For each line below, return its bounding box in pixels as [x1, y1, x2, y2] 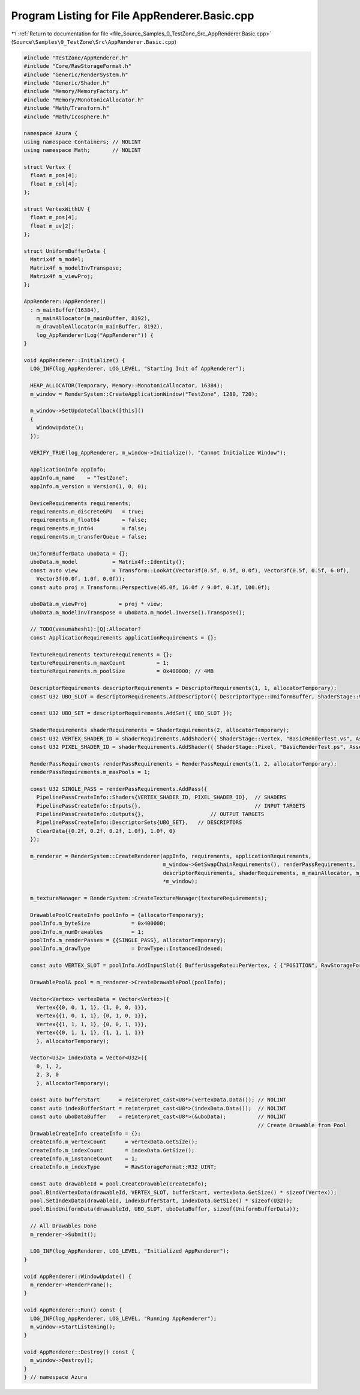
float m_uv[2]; [30, 222, 75, 229]
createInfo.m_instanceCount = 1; [30, 1155, 138, 1162]
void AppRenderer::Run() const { [23, 1307, 122, 1313]
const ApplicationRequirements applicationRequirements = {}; [30, 634, 217, 641]
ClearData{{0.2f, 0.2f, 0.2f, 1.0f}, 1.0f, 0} [36, 828, 176, 834]
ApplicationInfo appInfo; [30, 466, 106, 473]
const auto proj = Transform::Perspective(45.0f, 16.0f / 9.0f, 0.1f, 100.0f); [30, 584, 271, 591]
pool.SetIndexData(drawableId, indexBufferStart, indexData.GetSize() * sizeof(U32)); [30, 1197, 293, 1204]
